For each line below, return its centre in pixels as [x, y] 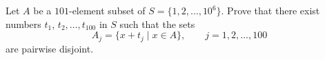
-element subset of [107, 10]
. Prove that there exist [270, 10]
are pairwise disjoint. [50, 48]
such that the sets [157, 24]
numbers [23, 24]
